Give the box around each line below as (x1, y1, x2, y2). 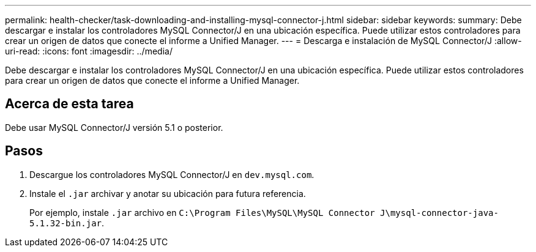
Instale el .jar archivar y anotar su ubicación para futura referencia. (29, 188, 306, 199)
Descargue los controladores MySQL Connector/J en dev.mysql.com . (29, 169, 315, 180)
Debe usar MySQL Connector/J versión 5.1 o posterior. (5, 122, 223, 133)
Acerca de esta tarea (5, 96, 134, 112)
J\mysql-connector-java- (380, 207, 499, 218)
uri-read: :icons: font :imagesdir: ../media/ (5, 46, 173, 56)
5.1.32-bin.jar (29, 218, 102, 228)
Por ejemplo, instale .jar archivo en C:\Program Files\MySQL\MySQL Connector (29, 207, 375, 218)
